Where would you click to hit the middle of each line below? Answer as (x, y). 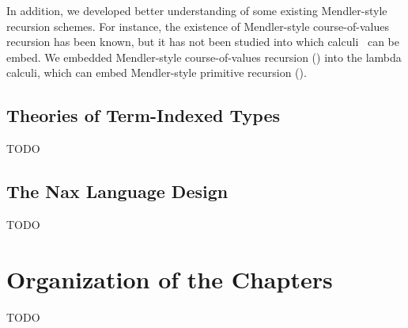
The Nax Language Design (117, 191)
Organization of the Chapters (170, 278)
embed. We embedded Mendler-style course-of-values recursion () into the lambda (204, 57)
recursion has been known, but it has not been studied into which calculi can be (203, 42)
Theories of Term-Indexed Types (144, 115)
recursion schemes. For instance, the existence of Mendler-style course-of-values (198, 26)
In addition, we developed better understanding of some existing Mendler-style (197, 10)
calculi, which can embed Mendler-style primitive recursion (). (157, 72)
